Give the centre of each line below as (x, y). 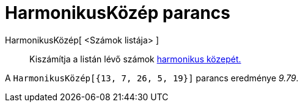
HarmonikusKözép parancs (118, 13)
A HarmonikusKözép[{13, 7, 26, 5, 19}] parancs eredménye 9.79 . (152, 78)
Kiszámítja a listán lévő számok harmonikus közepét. (135, 59)
